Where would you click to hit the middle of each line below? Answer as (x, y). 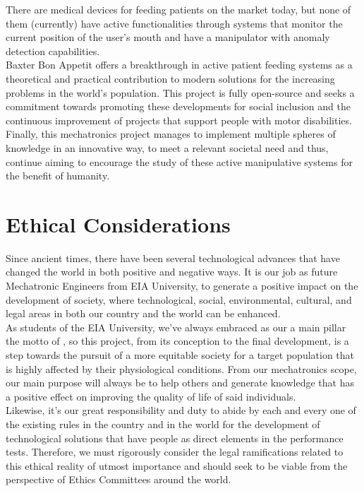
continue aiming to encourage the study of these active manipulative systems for (179, 161)
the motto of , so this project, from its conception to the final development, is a (177, 341)
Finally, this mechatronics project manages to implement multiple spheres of (171, 134)
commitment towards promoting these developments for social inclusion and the (178, 106)
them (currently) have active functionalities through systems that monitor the (174, 23)
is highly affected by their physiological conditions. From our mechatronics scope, (181, 368)
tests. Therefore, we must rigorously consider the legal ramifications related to (175, 452)
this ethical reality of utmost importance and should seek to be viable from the (177, 465)
